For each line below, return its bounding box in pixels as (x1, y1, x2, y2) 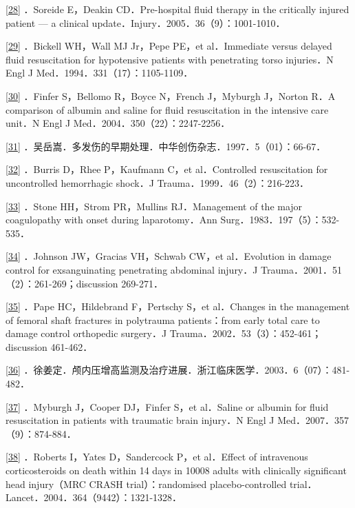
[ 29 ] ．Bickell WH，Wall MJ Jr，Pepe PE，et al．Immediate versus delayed (6, 39, 332, 53)
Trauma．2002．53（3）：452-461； (169, 326, 322, 341)
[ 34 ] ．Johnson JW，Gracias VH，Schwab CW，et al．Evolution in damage (6, 249, 332, 263)
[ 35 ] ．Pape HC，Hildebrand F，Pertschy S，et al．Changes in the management (6, 299, 350, 314)
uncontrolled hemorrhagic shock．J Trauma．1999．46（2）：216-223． (6, 175, 310, 190)
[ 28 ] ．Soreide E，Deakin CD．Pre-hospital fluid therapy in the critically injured (6, 2, 349, 16)
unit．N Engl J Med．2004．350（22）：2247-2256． (6, 116, 230, 130)
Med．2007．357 (277, 413, 349, 427)
